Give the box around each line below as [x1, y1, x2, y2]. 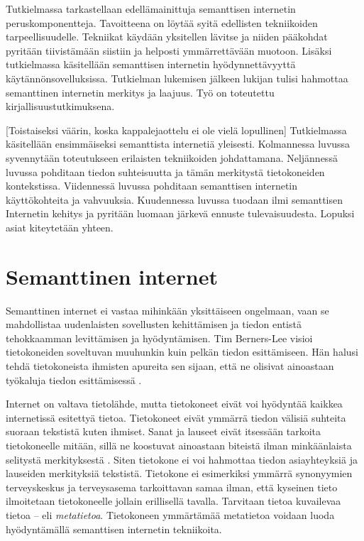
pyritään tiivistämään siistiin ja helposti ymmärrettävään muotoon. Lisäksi [6, 43, 332, 58]
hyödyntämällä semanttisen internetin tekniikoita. [6, 521, 222, 536]
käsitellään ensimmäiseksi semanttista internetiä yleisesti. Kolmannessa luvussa [6, 136, 351, 151]
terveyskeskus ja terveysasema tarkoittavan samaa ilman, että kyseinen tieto [6, 479, 338, 494]
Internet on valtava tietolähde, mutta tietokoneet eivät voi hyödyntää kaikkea [6, 396, 343, 411]
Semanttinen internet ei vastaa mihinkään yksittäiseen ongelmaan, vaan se [6, 302, 329, 317]
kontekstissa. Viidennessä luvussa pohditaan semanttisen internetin [6, 178, 298, 193]
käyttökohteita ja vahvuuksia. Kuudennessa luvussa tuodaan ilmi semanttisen [6, 192, 343, 207]
